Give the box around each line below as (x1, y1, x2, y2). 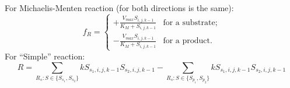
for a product (163, 37, 210, 45)
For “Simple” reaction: (5, 50, 85, 62)
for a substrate (163, 18, 215, 27)
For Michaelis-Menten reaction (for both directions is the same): (5, 2, 234, 13)
